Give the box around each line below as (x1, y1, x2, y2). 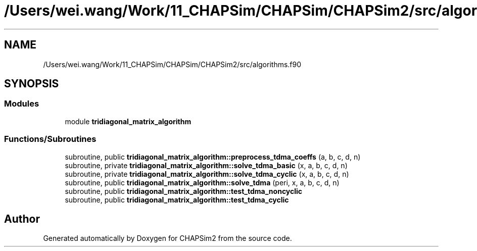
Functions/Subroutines (4, 134, 97, 144)
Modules (4, 98, 39, 109)
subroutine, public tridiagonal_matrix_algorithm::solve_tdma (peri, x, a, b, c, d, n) (65, 178, 340, 187)
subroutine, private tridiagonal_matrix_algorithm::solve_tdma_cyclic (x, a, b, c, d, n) (65, 169, 349, 178)
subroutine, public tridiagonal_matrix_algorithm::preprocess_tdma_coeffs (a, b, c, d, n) (65, 152, 361, 161)
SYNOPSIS (4, 77, 59, 90)
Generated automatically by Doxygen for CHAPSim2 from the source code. (43, 234, 292, 243)
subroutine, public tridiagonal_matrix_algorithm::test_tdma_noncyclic (65, 186, 303, 195)
